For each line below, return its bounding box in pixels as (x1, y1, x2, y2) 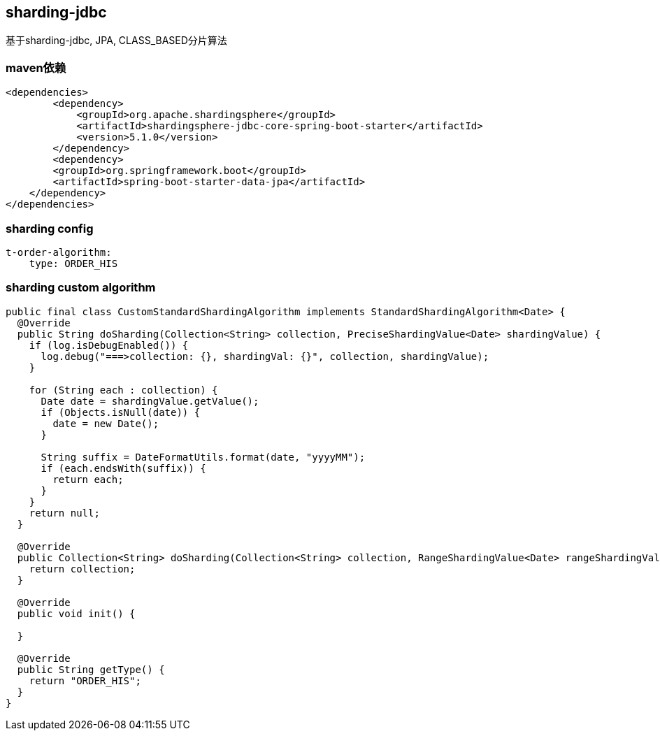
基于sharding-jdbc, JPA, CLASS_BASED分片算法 (6, 34, 227, 47)
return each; (52, 473, 124, 485)
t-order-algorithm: (6, 246, 112, 258)
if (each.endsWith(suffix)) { (41, 462, 206, 474)
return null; (29, 507, 100, 519)
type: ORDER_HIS (29, 257, 118, 269)
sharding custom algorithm (6, 280, 156, 295)
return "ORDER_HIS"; (29, 674, 141, 686)
